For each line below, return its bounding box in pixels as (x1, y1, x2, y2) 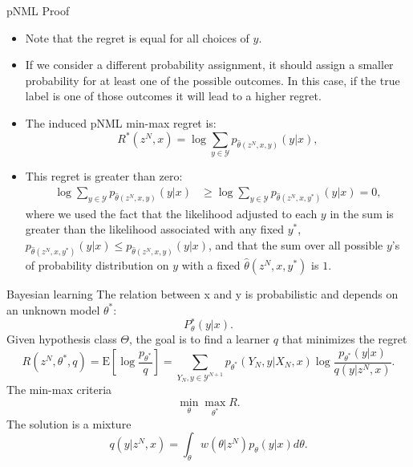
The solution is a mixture (6, 415, 132, 432)
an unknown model (6, 301, 100, 318)
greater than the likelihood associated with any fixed (25, 221, 285, 238)
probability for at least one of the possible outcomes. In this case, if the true (25, 71, 400, 88)
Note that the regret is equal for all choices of (25, 29, 249, 46)
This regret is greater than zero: (25, 168, 183, 185)
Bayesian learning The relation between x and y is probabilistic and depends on (6, 285, 399, 302)
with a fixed (181, 256, 241, 273)
